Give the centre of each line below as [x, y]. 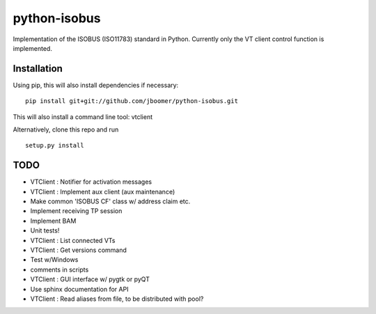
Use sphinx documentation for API [79, 289]
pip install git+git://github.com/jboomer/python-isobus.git [132, 101]
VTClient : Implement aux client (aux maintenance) [103, 191]
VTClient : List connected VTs [73, 240]
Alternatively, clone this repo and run [66, 129]
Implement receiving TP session [76, 211]
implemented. [32, 48]
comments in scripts [60, 269]
